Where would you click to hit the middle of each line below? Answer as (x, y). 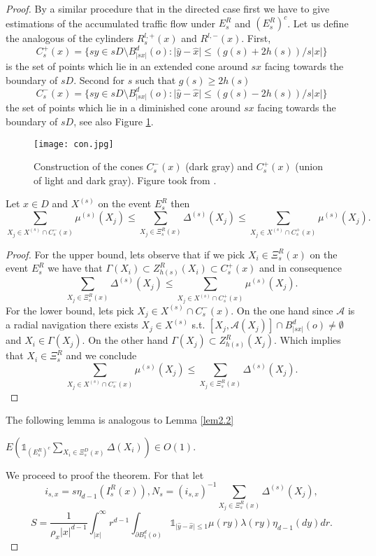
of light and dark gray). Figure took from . (125, 180)
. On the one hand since (282, 310)
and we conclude (101, 355)
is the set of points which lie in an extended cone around (127, 65)
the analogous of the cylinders (70, 38)
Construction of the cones (88, 166)
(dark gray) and (219, 166)
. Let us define (318, 23)
